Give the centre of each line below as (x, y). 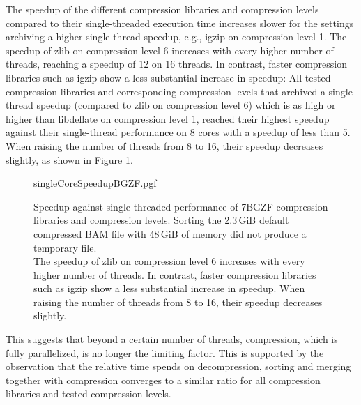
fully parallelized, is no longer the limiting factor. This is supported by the (165, 352)
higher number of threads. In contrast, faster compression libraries (175, 274)
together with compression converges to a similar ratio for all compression (163, 380)
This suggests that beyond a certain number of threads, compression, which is (172, 339)
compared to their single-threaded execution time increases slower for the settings (180, 23)
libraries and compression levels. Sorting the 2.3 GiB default (161, 220)
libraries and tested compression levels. (89, 393)
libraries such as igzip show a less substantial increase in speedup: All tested (168, 77)
